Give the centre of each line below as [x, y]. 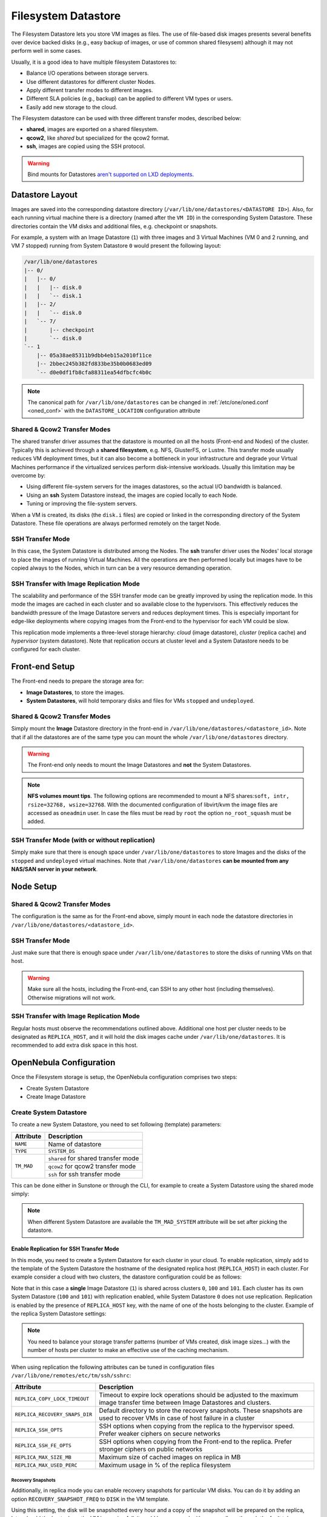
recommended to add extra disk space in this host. [74, 1045]
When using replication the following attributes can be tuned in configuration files [113, 1367]
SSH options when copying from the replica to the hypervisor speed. [197, 1426]
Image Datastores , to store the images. [75, 692]
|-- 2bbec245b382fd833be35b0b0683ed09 [94, 364]
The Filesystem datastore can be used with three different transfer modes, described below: [126, 118]
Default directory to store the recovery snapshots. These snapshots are [201, 1411]
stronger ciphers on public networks [151, 1449]
